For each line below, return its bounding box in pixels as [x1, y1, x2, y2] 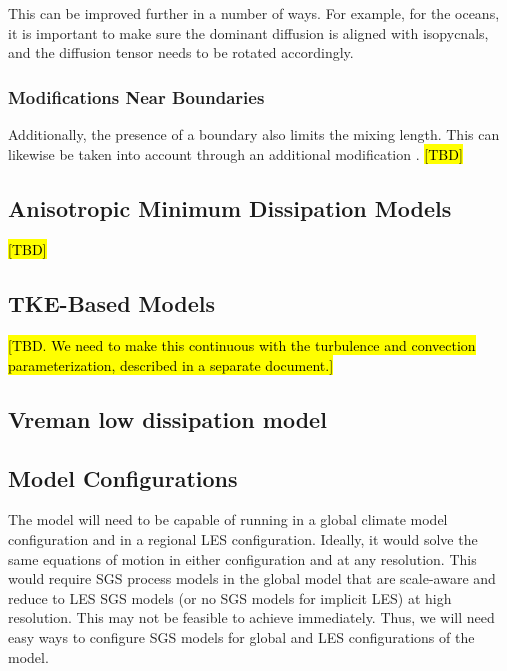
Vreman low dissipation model [8, 403, 327, 434]
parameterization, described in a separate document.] [8, 354, 334, 375]
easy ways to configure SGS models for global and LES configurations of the [8, 626, 475, 647]
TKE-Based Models [8, 288, 216, 319]
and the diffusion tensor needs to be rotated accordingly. [8, 42, 354, 63]
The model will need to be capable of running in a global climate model [8, 509, 448, 530]
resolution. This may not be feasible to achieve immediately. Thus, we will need [8, 607, 495, 628]
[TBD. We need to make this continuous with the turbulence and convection [8, 335, 476, 356]
